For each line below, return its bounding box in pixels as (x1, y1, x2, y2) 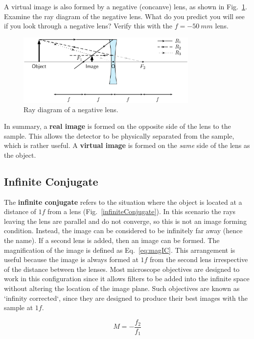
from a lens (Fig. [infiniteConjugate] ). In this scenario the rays (47, 206, 236, 217)
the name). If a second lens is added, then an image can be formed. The (4, 235, 220, 245)
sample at (4, 302, 33, 313)
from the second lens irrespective (150, 254, 248, 265)
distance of (4, 206, 36, 217)
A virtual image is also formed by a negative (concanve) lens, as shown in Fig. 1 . (4, 1, 247, 11)
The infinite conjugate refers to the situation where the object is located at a (4, 196, 242, 207)
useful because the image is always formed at (4, 254, 139, 265)
